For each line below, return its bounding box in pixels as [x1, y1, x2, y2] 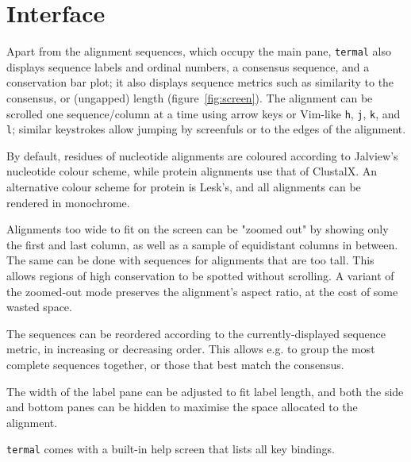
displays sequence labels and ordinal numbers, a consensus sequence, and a [6, 58, 370, 75]
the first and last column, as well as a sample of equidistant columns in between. [6, 236, 398, 252]
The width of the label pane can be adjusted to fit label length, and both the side [6, 383, 404, 399]
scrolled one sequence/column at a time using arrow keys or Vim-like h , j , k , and [6, 105, 401, 121]
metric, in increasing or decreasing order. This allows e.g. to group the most [6, 341, 375, 357]
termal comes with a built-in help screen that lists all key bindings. [6, 441, 335, 457]
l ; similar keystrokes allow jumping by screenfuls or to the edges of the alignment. [6, 121, 406, 137]
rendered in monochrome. [6, 194, 130, 210]
